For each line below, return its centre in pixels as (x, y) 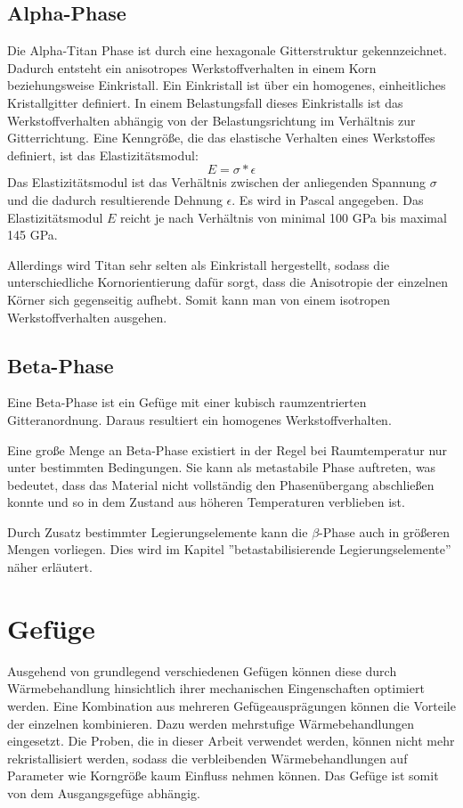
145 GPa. (32, 235)
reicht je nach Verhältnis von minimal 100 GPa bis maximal (283, 217)
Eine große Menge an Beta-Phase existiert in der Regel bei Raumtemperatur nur (227, 449)
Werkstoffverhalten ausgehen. (87, 317)
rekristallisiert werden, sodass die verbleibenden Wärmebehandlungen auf (207, 758)
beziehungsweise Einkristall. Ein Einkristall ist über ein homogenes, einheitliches (227, 85)
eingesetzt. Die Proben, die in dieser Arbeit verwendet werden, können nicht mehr (231, 741)
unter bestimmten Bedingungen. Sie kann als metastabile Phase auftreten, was (222, 467)
